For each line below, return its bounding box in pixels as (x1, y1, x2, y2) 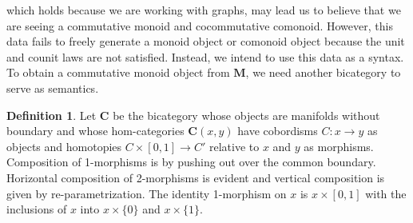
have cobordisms (237, 122, 318, 139)
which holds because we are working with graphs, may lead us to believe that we (6, 2, 401, 18)
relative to (208, 137, 260, 154)
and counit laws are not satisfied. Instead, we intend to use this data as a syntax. (6, 48, 404, 65)
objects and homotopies (6, 137, 122, 154)
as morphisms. (304, 137, 374, 154)
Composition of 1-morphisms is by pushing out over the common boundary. (6, 153, 376, 170)
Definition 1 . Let (6, 106, 97, 123)
